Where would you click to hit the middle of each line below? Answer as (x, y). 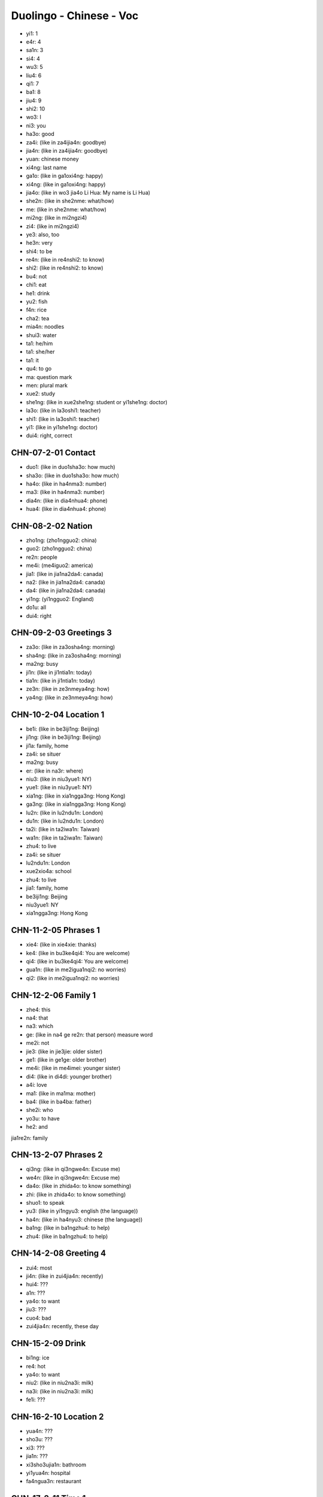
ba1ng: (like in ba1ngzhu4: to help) (68, 1228)
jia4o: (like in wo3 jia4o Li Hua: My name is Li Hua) (88, 192)
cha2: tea (38, 318)
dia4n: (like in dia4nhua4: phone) (67, 501)
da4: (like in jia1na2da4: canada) (66, 590)
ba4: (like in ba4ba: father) (59, 1101)
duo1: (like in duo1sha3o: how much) (71, 467)
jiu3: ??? (36, 1310)
